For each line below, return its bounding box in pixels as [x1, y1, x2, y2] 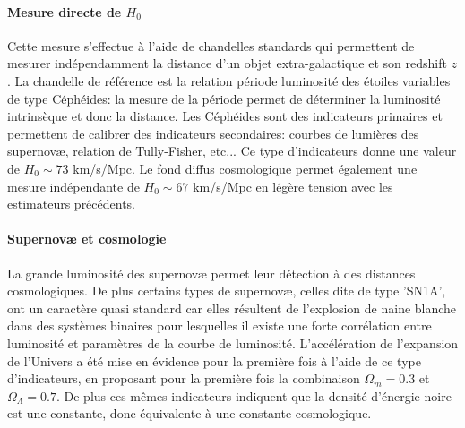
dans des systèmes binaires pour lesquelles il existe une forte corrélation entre [7, 316, 432, 335]
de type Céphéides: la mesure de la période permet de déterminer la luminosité [7, 89, 441, 107]
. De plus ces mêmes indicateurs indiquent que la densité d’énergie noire [56, 386, 452, 405]
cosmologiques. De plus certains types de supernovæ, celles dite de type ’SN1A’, [7, 281, 446, 300]
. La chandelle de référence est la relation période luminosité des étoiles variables [7, 71, 451, 90]
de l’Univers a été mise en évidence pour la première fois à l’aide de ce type [7, 351, 421, 370]
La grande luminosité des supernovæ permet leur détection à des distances [7, 263, 416, 282]
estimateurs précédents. [7, 194, 136, 213]
